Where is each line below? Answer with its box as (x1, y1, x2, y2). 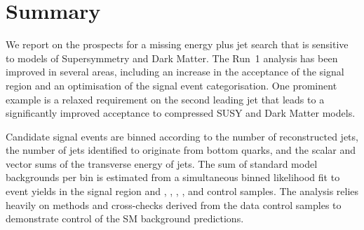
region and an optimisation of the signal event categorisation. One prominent (6, 78, 337, 92)
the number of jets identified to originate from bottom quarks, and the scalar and (6, 143, 356, 157)
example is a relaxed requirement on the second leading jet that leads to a (6, 92, 325, 106)
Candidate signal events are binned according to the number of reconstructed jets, (6, 129, 358, 143)
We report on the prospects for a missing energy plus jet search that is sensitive (6, 37, 349, 52)
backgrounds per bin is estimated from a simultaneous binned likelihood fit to (6, 170, 340, 185)
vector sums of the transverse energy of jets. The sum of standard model (6, 156, 318, 171)
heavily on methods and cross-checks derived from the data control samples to (6, 197, 342, 212)
